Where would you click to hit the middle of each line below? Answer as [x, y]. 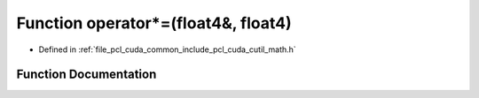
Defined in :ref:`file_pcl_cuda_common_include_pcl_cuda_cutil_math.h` [167, 49]
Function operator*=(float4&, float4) [154, 23]
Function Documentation [86, 75]
